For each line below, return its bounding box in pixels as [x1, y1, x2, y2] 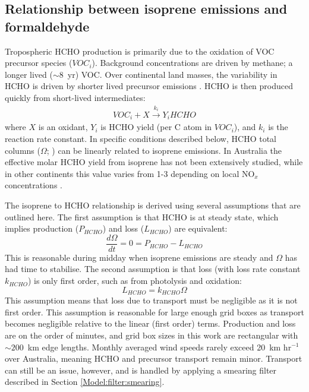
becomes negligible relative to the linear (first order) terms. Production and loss [5, 317, 296, 330]
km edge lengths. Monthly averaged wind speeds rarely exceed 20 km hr [27, 340, 292, 353]
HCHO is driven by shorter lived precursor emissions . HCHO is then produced [5, 80, 293, 92]
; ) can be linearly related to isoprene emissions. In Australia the [46, 144, 282, 156]
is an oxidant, [38, 121, 88, 133]
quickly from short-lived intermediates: [5, 91, 146, 103]
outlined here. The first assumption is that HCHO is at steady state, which [5, 210, 279, 223]
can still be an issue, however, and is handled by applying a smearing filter [5, 363, 277, 376]
